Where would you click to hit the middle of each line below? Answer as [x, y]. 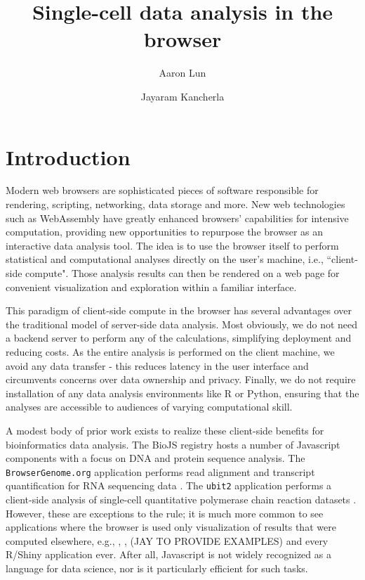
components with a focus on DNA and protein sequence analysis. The [155, 458]
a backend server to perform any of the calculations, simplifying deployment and [179, 338]
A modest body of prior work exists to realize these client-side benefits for [165, 430]
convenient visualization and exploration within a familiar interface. [151, 286]
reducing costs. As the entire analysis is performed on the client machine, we [170, 351]
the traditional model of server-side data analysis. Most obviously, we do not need [182, 324]
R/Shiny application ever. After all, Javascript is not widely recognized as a [168, 554]
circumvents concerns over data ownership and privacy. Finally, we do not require [181, 379]
